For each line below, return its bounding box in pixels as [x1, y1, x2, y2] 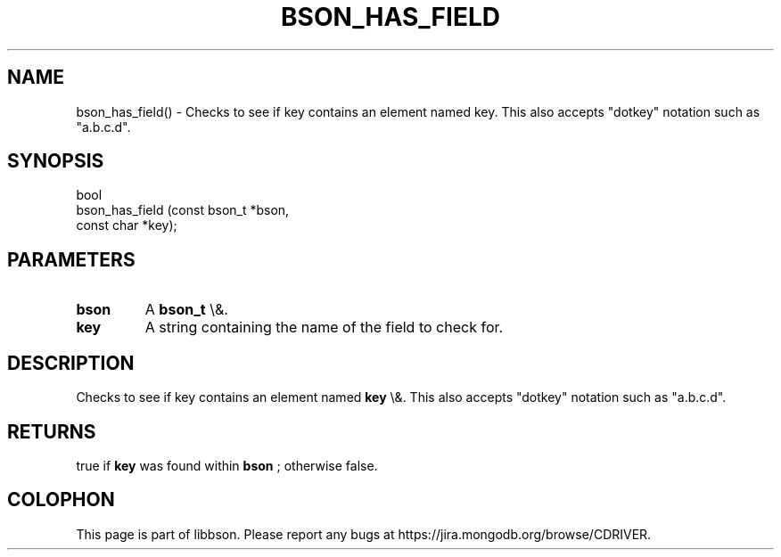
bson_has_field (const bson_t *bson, [76, 202, 290, 218]
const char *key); [76, 217, 177, 233]
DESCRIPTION [7, 351, 135, 374]
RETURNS [7, 420, 96, 443]
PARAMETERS [7, 248, 136, 271]
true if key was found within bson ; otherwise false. [76, 457, 378, 473]
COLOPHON [7, 488, 115, 512]
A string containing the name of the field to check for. [144, 318, 504, 337]
